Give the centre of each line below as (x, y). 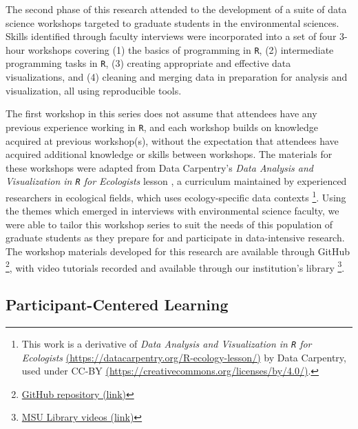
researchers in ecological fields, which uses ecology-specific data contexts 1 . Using (176, 196)
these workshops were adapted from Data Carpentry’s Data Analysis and (159, 167)
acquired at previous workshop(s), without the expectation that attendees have (172, 140)
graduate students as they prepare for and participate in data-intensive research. (175, 238)
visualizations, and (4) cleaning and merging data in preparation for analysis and (177, 77)
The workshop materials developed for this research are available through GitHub (178, 251)
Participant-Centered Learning (117, 305)
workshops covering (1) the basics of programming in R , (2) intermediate (181, 49)
